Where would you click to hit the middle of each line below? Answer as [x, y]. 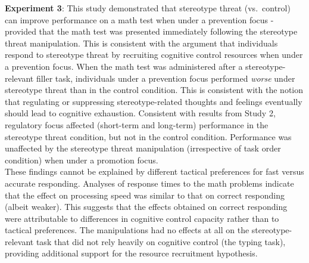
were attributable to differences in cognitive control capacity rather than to [142, 218]
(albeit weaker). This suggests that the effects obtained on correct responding [146, 207]
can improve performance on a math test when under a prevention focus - [139, 19]
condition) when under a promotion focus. [82, 160]
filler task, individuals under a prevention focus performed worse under [166, 78]
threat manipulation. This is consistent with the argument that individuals [141, 43]
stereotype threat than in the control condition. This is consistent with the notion [154, 90]
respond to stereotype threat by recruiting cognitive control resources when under [154, 55]
